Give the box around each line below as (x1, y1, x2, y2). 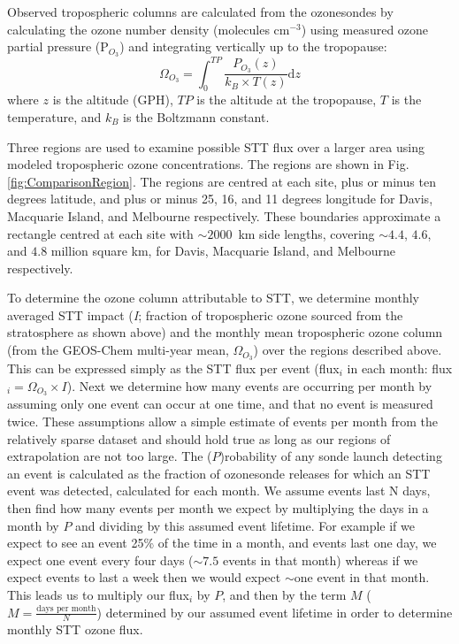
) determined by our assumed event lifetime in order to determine (96, 602, 453, 621)
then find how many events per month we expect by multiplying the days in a (7, 498, 429, 517)
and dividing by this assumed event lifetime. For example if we (75, 516, 415, 534)
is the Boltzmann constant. (123, 107, 270, 126)
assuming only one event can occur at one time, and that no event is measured (7, 395, 433, 413)
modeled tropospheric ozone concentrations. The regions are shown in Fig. (7, 155, 409, 173)
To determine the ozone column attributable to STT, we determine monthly (7, 288, 419, 307)
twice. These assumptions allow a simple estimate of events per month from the (7, 411, 439, 430)
